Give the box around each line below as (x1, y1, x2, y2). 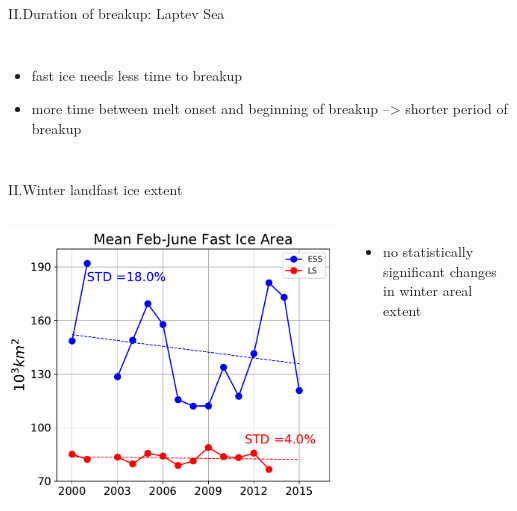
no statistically (383, 240, 474, 261)
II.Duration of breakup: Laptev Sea (8, 3, 225, 23)
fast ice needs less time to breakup (31, 64, 243, 85)
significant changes (383, 260, 497, 281)
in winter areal (383, 280, 473, 301)
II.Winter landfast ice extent (8, 179, 183, 200)
